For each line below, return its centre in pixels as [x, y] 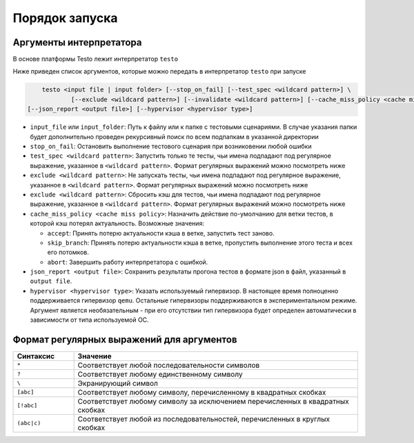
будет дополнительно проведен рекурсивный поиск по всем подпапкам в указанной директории [174, 136]
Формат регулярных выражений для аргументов [125, 339]
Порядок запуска [65, 18]
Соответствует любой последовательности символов [169, 365]
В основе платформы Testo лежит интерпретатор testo [96, 59]
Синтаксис [36, 356]
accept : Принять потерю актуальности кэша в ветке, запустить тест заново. [161, 233]
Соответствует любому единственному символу [160, 374]
